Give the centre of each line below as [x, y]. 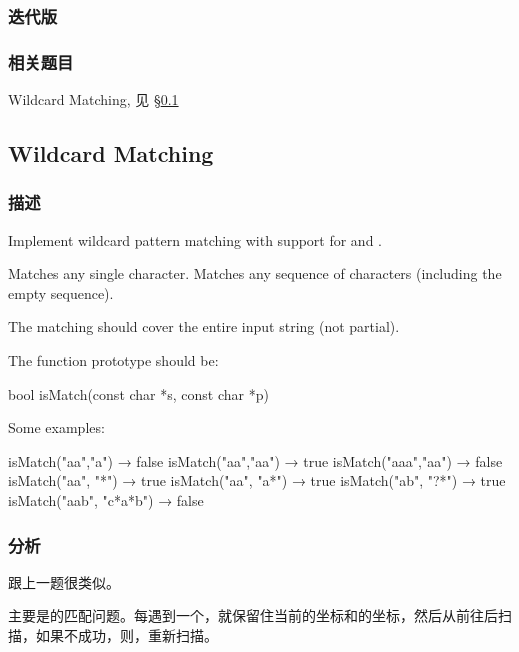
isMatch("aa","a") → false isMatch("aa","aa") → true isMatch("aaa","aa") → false [255, 460]
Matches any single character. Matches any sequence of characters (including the [255, 273]
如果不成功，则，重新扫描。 [126, 635]
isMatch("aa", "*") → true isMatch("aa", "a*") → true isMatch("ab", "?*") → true [257, 480]
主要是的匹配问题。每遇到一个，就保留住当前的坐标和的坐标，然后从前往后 [253, 615]
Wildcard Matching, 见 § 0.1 [93, 99]
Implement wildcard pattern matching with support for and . [195, 239]
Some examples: [56, 427]
